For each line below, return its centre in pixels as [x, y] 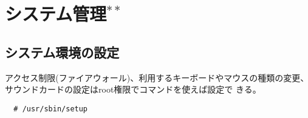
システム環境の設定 [62, 52]
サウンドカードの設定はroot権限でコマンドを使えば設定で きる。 [133, 89]
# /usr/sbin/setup [51, 109]
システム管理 [56, 14]
